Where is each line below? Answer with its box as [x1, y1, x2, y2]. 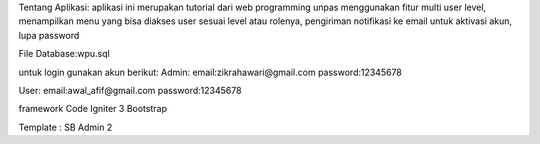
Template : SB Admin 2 [18, 121, 113, 133]
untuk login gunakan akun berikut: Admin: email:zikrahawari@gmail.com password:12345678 [18, 66, 402, 78]
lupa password [18, 29, 80, 41]
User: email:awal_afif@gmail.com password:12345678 [18, 84, 242, 96]
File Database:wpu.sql [18, 48, 110, 60]
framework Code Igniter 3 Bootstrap [18, 103, 167, 115]
